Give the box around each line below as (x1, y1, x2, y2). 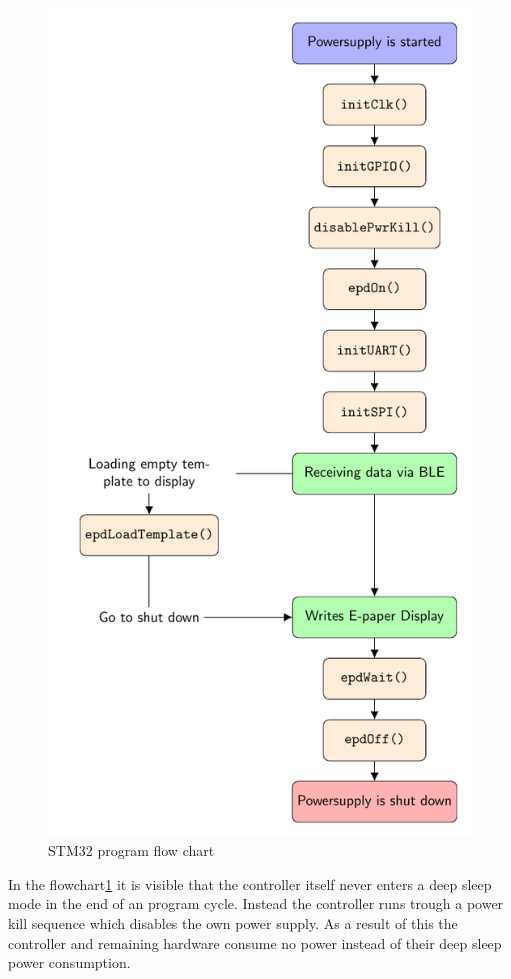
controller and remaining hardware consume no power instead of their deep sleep (8, 932, 502, 953)
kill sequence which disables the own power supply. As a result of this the (8, 912, 458, 933)
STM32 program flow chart (48, 840, 215, 861)
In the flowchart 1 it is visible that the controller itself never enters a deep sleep (8, 873, 492, 894)
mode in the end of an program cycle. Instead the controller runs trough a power (8, 893, 504, 914)
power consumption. (8, 952, 131, 973)
